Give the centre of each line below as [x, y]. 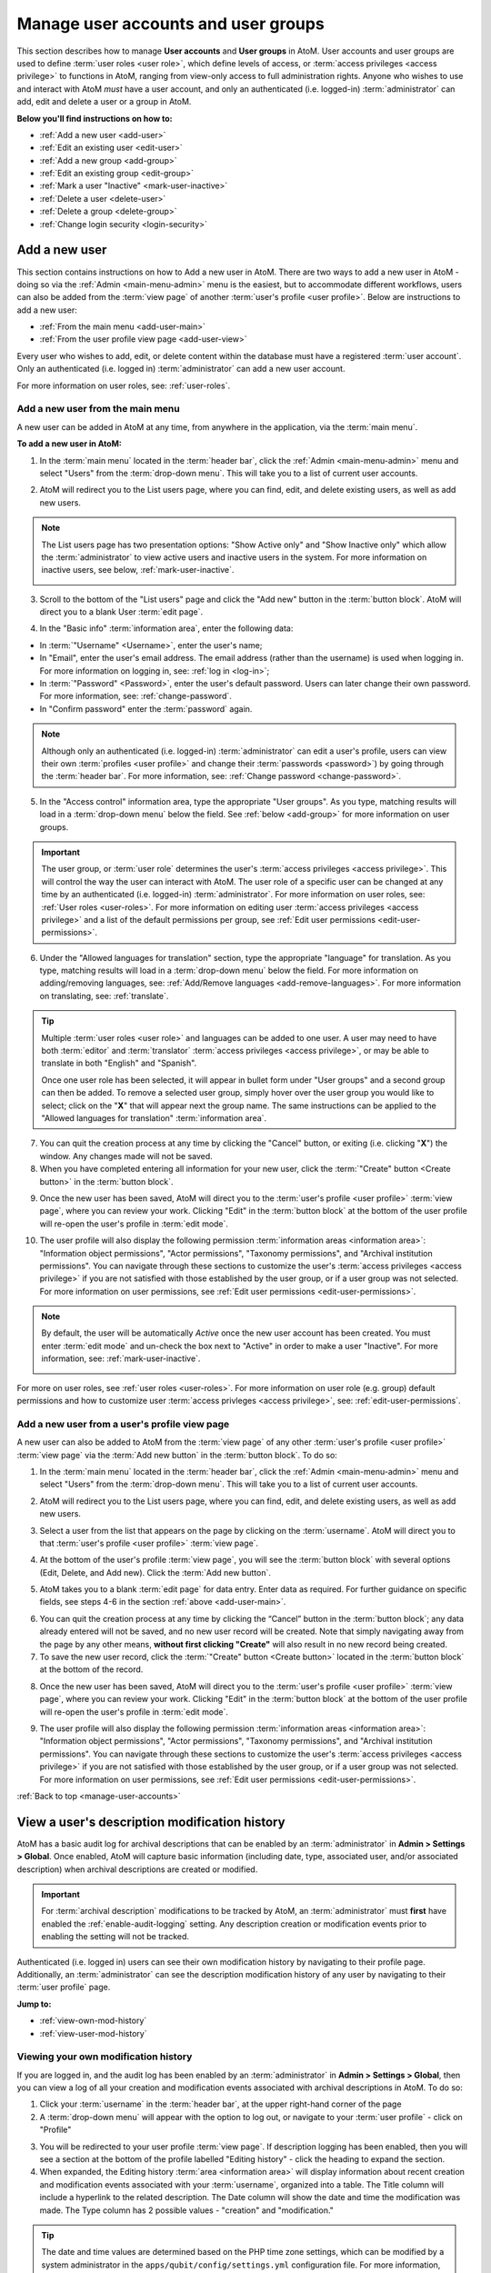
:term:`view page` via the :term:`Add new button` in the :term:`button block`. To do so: [177, 1455]
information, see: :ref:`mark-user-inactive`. [121, 1358]
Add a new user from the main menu [99, 409]
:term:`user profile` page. [64, 1988]
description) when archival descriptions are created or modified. [137, 1869]
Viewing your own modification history [105, 2057]
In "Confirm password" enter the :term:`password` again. [146, 708]
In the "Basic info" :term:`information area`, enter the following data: [166, 628]
